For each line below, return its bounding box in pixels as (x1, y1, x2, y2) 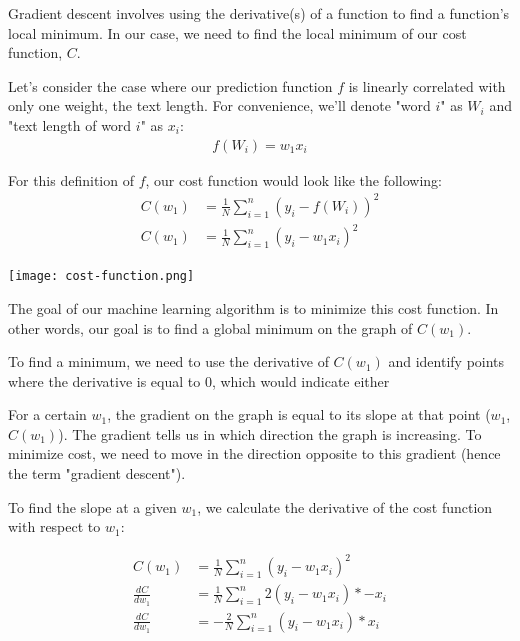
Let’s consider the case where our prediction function (8, 75, 333, 96)
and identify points (388, 351, 505, 372)
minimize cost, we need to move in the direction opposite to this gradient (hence (8, 443, 501, 464)
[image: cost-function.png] (8, 269, 195, 284)
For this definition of (8, 169, 134, 190)
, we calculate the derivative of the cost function (197, 496, 493, 517)
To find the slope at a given (8, 496, 177, 517)
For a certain (8, 404, 87, 425)
